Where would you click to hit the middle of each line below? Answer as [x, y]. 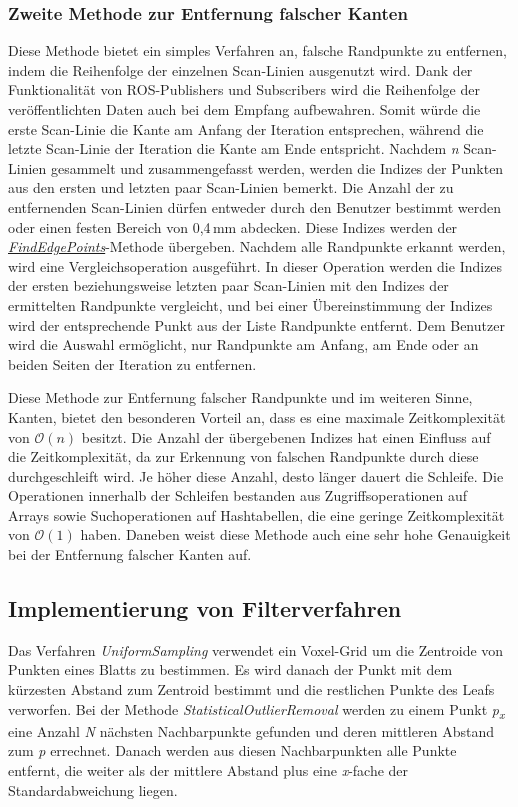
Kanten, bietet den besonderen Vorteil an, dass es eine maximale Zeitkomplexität [257, 416]
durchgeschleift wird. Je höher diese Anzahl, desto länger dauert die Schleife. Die [256, 475]
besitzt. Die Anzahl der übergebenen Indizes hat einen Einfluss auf [286, 436]
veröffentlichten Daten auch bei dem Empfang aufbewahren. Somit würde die [244, 109]
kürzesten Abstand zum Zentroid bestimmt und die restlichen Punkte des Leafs [251, 689]
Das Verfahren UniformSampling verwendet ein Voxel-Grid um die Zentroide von [256, 649]
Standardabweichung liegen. [93, 789]
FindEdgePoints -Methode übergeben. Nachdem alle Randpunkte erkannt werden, [257, 246]
